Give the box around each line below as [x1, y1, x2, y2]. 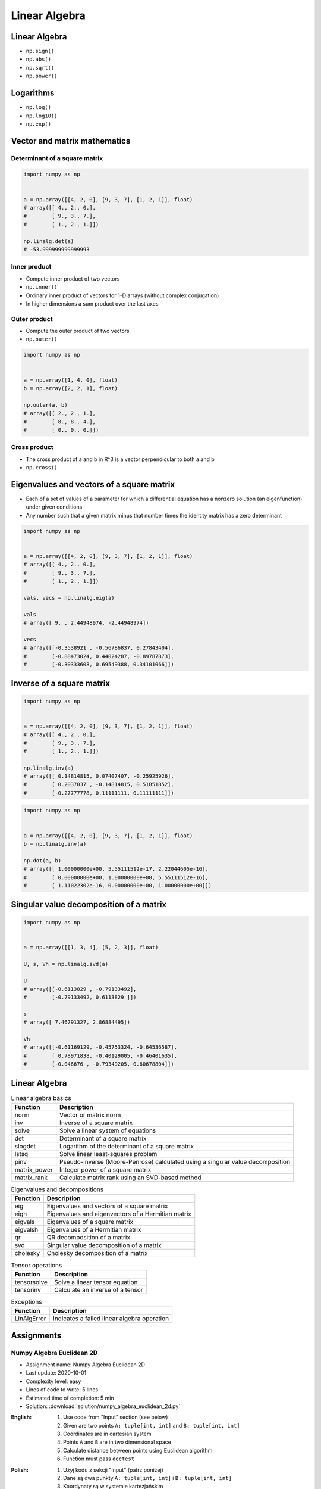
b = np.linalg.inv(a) [23, 840, 87, 848]
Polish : [11, 1466, 29, 1474]
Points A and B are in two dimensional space [63, 1438, 172, 1446]
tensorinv [14, 1285, 41, 1294]
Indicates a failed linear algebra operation [52, 1314, 169, 1323]
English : [11, 1413, 32, 1421]
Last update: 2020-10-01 [26, 1369, 87, 1376]
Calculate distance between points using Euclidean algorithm [63, 1447, 213, 1454]
